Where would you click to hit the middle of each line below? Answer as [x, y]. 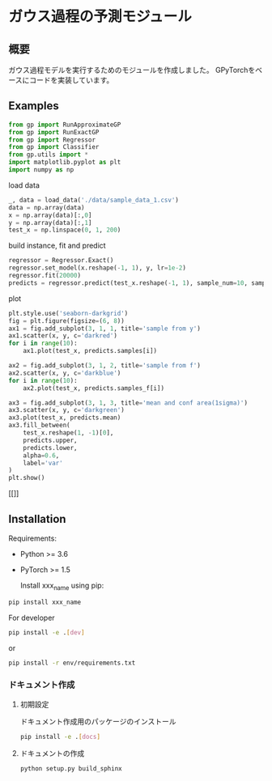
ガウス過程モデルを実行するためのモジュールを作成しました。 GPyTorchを [132, 70]
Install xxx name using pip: [62, 586]
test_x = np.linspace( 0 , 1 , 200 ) [65, 230]
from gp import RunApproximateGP [65, 125]
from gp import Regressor [52, 140]
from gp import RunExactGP [54, 132]
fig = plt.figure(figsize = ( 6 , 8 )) [67, 320]
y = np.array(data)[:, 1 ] [50, 223]
